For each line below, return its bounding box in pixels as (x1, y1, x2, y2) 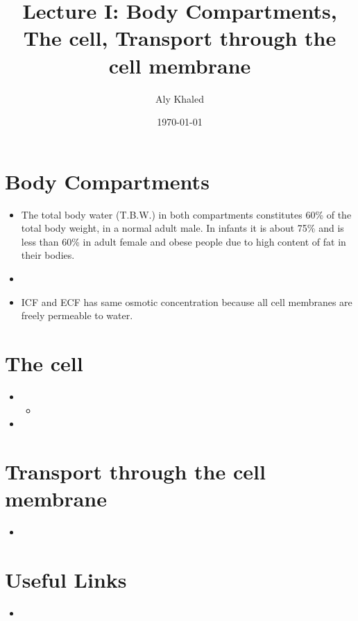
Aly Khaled (155, 91, 204, 105)
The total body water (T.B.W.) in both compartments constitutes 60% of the (21, 207, 352, 221)
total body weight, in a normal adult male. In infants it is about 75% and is (21, 221, 344, 235)
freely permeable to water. (21, 308, 133, 323)
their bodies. (21, 248, 75, 262)
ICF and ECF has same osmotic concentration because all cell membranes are (21, 294, 352, 309)
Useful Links (5, 565, 127, 593)
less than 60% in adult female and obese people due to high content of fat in (21, 234, 346, 248)
